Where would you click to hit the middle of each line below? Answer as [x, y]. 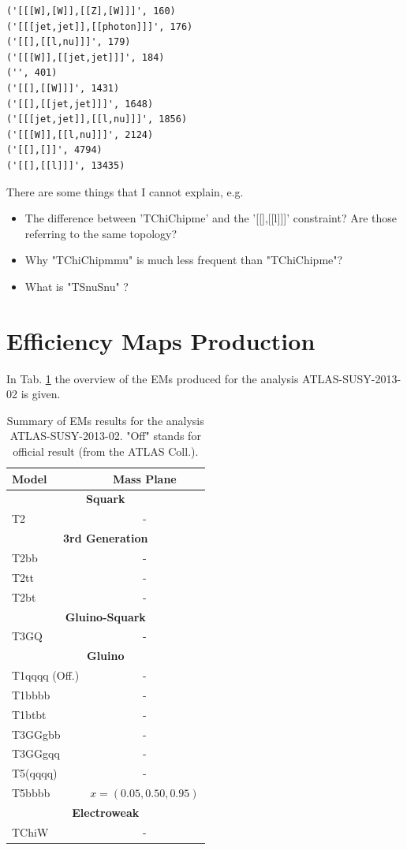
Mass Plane [144, 478]
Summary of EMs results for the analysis [105, 420]
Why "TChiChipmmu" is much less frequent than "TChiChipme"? [184, 260]
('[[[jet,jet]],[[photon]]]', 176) [100, 26]
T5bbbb [31, 793]
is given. [41, 394]
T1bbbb [31, 694]
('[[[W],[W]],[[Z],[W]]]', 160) [91, 11]
